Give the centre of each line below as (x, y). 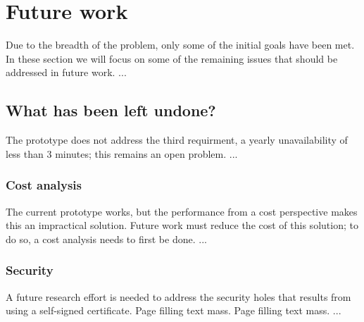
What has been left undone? (111, 110)
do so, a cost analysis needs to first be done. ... (106, 239)
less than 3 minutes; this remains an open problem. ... (122, 153)
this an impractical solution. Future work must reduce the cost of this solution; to (182, 225)
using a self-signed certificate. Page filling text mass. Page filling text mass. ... (174, 310)
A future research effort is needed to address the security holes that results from (178, 296)
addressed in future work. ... (66, 72)
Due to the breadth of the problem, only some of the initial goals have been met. (180, 45)
